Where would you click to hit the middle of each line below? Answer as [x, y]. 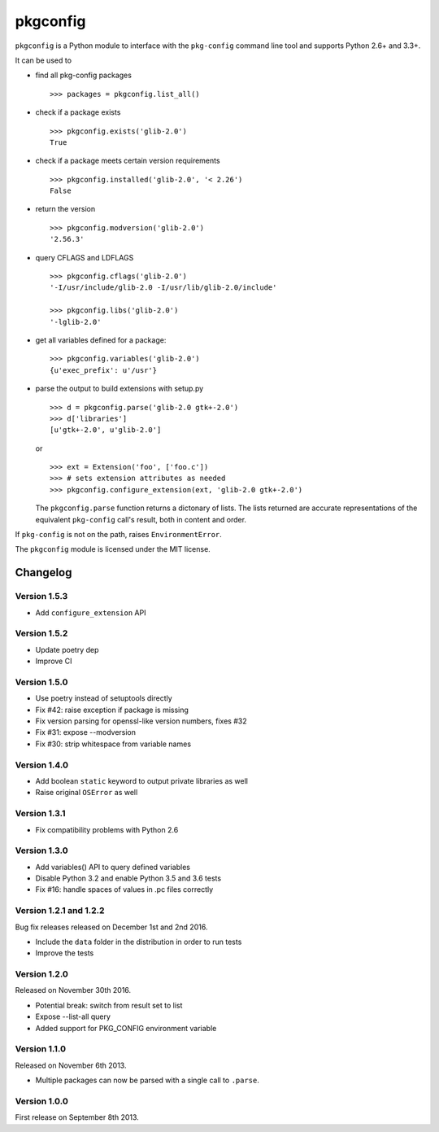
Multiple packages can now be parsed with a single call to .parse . [148, 1080]
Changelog [43, 573]
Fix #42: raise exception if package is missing [112, 710]
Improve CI [54, 661]
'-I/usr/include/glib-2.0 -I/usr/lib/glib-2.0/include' [163, 288]
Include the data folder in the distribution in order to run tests [139, 942]
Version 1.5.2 [41, 633]
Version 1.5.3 [41, 597]
